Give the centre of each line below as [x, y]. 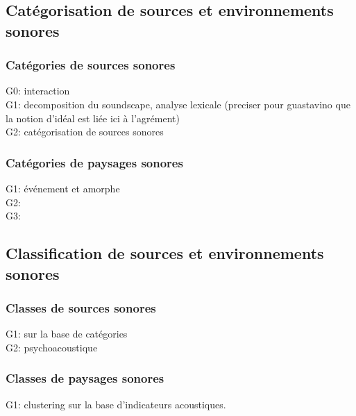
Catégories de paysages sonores [94, 162]
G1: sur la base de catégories [67, 334]
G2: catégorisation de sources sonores [85, 132]
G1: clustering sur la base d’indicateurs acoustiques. [116, 404]
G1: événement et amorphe [63, 188]
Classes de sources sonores [81, 307]
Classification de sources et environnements [165, 253]
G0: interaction [38, 91]
